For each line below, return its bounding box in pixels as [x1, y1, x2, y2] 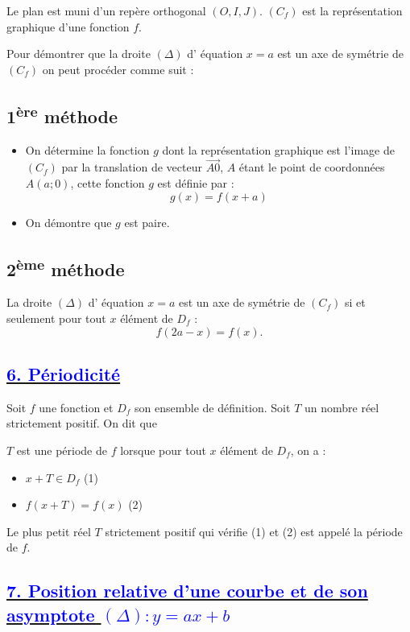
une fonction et [39, 399, 114, 415]
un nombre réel [304, 399, 379, 415]
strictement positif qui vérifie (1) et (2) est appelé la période [105, 523, 403, 539]
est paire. [124, 213, 170, 230]
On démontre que [25, 213, 112, 230]
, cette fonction [70, 174, 145, 191]
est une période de [16, 441, 107, 458]
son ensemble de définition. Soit [135, 399, 291, 415]
